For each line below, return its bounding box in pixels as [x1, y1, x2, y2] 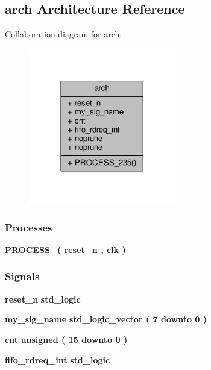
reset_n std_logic [5, 292, 81, 305]
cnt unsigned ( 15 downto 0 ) [5, 333, 128, 345]
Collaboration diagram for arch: [5, 28, 122, 40]
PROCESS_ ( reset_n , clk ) [5, 243, 126, 256]
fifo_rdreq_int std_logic [5, 353, 110, 366]
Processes [5, 219, 52, 234]
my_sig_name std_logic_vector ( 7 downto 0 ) [5, 313, 207, 325]
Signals [5, 269, 40, 284]
